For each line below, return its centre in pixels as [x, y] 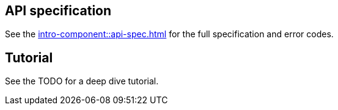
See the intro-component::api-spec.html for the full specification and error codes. [169, 34]
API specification [58, 11]
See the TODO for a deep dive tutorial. [82, 81]
